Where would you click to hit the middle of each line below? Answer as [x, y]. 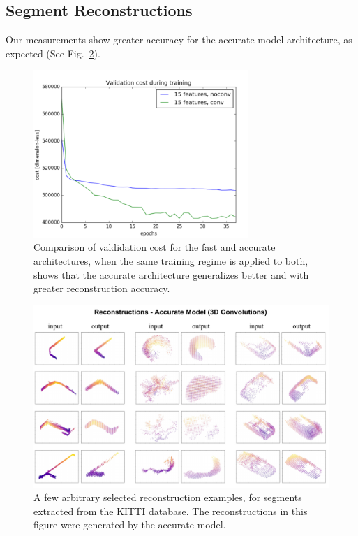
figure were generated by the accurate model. [130, 524]
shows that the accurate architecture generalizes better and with [171, 274]
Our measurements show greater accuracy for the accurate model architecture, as [179, 39]
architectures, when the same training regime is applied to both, [171, 261]
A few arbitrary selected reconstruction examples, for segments [168, 497]
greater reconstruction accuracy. [102, 288]
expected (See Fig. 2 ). [53, 53]
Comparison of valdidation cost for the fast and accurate [155, 247]
